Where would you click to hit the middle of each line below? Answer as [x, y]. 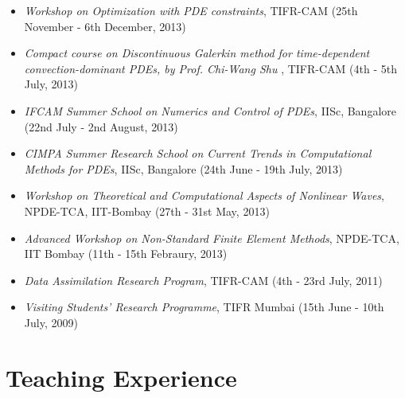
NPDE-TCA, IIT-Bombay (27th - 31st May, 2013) [147, 211]
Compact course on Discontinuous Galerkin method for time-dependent [197, 53]
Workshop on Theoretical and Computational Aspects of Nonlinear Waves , [204, 195]
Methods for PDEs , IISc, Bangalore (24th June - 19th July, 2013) [183, 168]
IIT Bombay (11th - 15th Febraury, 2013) [126, 254]
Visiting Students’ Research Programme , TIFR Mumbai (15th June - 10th [204, 307]
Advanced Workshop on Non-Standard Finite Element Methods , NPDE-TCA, [212, 238]
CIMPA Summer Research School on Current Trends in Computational [198, 153]
